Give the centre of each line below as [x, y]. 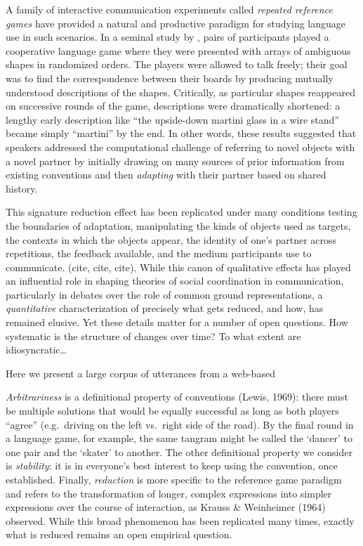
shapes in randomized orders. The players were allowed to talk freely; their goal [177, 64]
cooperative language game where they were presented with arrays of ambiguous [178, 50]
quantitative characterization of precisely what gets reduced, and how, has [165, 308]
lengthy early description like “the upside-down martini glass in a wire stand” [172, 119]
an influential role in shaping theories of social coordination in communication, [175, 281]
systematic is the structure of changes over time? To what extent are [153, 336]
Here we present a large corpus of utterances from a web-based [140, 373]
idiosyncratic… [36, 350]
